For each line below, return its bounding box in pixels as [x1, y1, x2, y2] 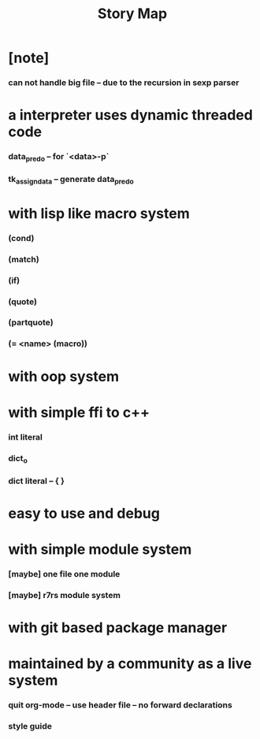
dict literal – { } [8, 475, 65, 486]
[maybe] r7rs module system [8, 590, 121, 601]
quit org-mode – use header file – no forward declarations [8, 700, 232, 711]
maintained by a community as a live [8, 655, 252, 673]
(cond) [8, 232, 35, 243]
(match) [8, 254, 39, 265]
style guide [8, 721, 53, 732]
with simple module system [8, 540, 192, 559]
